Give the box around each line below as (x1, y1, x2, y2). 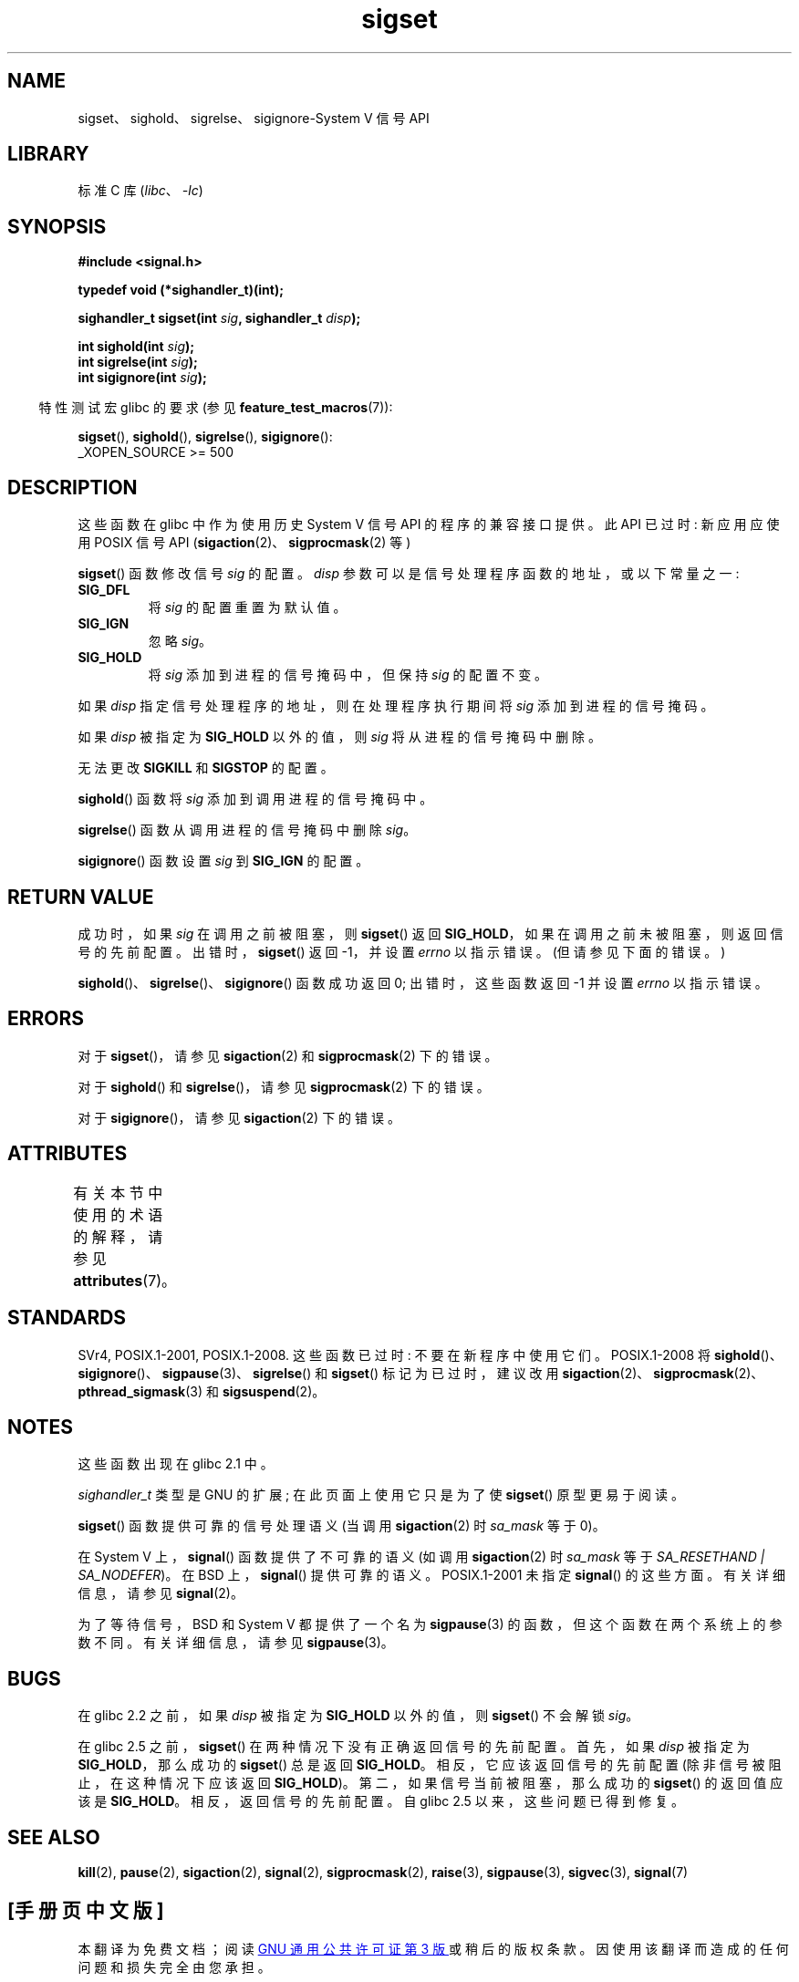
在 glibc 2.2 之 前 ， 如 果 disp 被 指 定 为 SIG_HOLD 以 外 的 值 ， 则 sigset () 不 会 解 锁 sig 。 (78, 1707, 639, 1724)
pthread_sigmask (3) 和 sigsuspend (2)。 (78, 1383, 326, 1399)
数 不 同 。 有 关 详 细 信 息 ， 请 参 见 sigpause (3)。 (78, 1634, 394, 1651)
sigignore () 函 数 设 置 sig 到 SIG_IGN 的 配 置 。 (78, 853, 369, 869)
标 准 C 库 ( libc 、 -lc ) (78, 182, 203, 199)
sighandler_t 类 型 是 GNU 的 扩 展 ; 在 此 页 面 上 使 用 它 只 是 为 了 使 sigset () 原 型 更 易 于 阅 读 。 (78, 1487, 684, 1503)
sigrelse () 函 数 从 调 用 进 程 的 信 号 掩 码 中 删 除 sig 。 (78, 822, 417, 838)
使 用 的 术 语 (73, 1205, 163, 1224)
